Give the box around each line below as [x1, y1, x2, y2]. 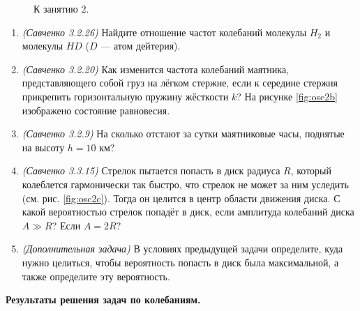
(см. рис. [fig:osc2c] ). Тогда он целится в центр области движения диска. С [22, 190, 340, 205]
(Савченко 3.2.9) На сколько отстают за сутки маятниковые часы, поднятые [22, 126, 345, 141]
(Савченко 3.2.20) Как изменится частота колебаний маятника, [22, 61, 290, 76]
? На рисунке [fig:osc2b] [237, 89, 338, 103]
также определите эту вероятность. [22, 268, 170, 283]
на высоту [22, 139, 65, 154]
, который [290, 163, 332, 178]
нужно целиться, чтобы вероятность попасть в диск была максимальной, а [22, 255, 339, 269]
